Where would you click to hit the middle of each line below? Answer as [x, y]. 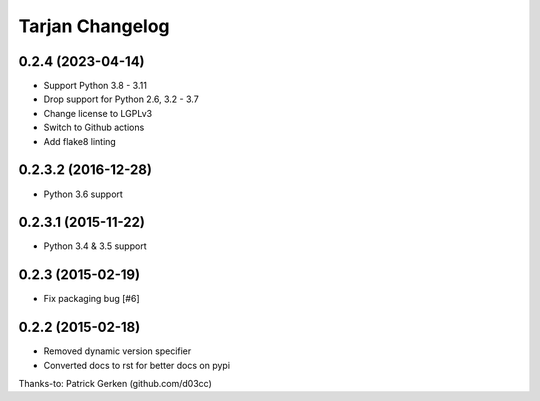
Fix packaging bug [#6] [91, 299]
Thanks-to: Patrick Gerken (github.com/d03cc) [115, 384]
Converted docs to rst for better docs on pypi [136, 365]
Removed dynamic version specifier [117, 351]
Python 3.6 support [83, 194]
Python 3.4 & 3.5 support [95, 246]
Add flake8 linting [80, 141]
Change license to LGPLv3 [98, 113]
